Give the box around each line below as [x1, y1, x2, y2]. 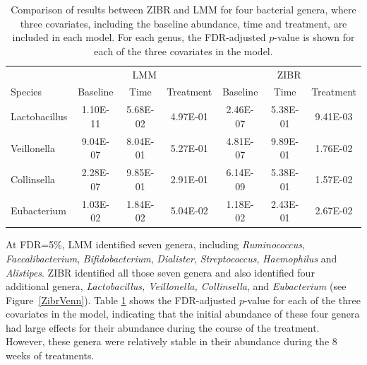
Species [11, 84, 42, 99]
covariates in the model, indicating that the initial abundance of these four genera [6, 306, 360, 321]
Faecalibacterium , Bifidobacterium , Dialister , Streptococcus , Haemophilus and [6, 250, 337, 265]
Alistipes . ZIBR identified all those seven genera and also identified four [6, 265, 315, 279]
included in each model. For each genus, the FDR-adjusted [12, 30, 266, 45]
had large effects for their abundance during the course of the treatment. [6, 320, 320, 335]
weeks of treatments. [6, 348, 95, 363]
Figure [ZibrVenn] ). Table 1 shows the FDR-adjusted [6, 292, 236, 307]
